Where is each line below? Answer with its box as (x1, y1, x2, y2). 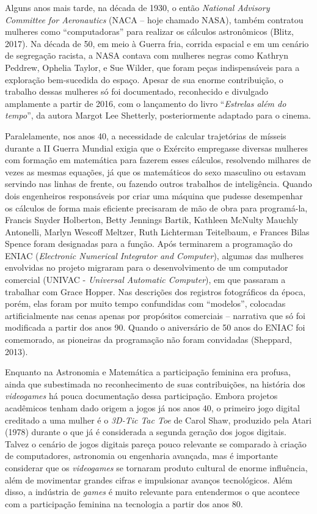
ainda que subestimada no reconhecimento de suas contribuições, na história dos (5, 377, 305, 390)
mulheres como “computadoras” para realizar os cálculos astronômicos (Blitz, (5, 25, 294, 38)
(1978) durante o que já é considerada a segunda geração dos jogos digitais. (5, 425, 286, 438)
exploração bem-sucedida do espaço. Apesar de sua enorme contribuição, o (5, 73, 283, 86)
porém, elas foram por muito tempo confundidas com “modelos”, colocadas (5, 297, 286, 310)
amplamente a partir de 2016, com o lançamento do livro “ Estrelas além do (5, 97, 286, 109)
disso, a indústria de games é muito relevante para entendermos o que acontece (5, 485, 300, 498)
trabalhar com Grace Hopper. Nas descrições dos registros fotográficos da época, (5, 285, 306, 298)
